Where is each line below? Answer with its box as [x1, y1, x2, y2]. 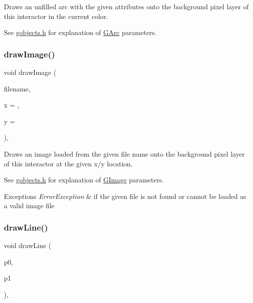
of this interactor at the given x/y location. [4, 158, 133, 168]
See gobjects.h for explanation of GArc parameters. [4, 27, 157, 37]
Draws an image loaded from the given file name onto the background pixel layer [4, 148, 245, 159]
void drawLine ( [4, 240, 52, 250]
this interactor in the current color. [4, 11, 108, 21]
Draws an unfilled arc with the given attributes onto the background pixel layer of [4, 1, 249, 11]
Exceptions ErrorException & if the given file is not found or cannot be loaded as [4, 191, 246, 201]
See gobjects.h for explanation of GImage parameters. [4, 175, 164, 185]
